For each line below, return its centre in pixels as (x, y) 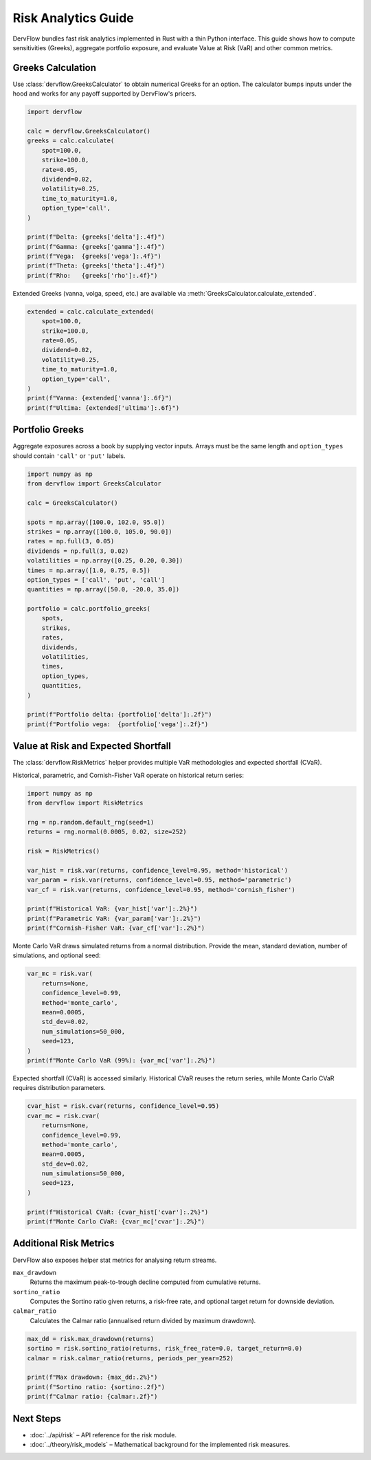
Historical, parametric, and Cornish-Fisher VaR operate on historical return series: (128, 775)
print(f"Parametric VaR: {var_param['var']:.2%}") (114, 918)
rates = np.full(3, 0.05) (71, 541)
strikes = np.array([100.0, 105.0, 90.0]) (100, 532)
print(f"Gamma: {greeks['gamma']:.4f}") (96, 247)
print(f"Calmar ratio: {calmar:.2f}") (92, 1397)
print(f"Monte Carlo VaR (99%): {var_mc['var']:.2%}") (121, 1060)
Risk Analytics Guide (73, 18)
